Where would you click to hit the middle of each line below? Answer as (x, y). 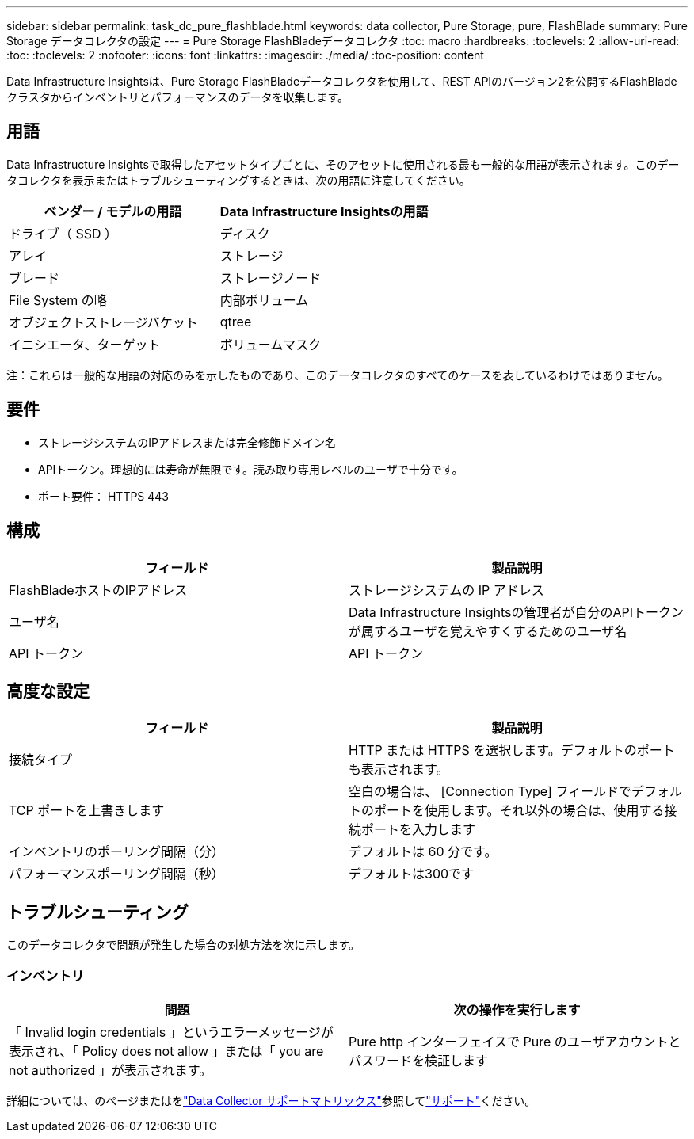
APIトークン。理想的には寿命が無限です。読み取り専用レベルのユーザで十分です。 (251, 469)
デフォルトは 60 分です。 (423, 852)
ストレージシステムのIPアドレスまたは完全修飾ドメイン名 (187, 442)
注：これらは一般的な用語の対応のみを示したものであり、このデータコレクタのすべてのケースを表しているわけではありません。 (337, 375)
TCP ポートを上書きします (87, 811)
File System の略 (58, 300)
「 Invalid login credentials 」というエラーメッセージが (171, 1032)
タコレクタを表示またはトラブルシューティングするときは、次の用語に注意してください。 (238, 180)
